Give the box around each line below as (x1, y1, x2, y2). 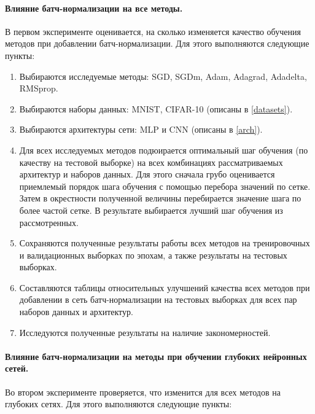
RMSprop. (19, 82, 58, 95)
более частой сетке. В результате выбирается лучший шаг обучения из (19, 203, 283, 216)
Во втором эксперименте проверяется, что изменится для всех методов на (5, 385, 281, 398)
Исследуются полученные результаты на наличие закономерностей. (19, 326, 271, 338)
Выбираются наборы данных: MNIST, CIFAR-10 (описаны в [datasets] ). (19, 102, 293, 115)
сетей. (5, 362, 29, 375)
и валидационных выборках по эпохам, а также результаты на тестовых (19, 248, 287, 261)
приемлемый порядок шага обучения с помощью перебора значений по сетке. (19, 179, 311, 192)
